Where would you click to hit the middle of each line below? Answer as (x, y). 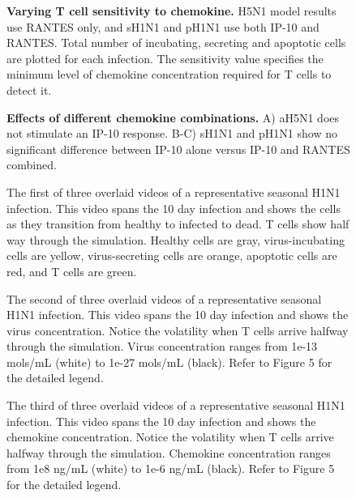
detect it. (29, 89)
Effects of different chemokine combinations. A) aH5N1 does (173, 117)
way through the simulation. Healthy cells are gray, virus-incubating (176, 239)
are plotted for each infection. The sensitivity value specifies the (165, 58)
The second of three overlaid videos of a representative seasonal (164, 298)
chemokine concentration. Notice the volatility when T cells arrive (170, 437)
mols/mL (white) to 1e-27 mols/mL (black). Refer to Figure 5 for (169, 362)
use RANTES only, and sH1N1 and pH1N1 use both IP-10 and (163, 26)
